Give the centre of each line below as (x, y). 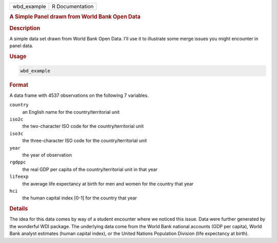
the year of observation (47, 155)
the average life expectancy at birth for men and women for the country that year (108, 184)
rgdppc (18, 162)
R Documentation (73, 6)
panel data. (21, 46)
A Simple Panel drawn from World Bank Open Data (75, 17)
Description (25, 28)
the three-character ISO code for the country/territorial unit (85, 140)
